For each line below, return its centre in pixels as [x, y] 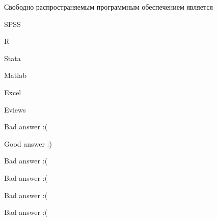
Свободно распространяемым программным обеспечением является [108, 7]
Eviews [15, 109]
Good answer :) [28, 143]
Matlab [15, 75]
